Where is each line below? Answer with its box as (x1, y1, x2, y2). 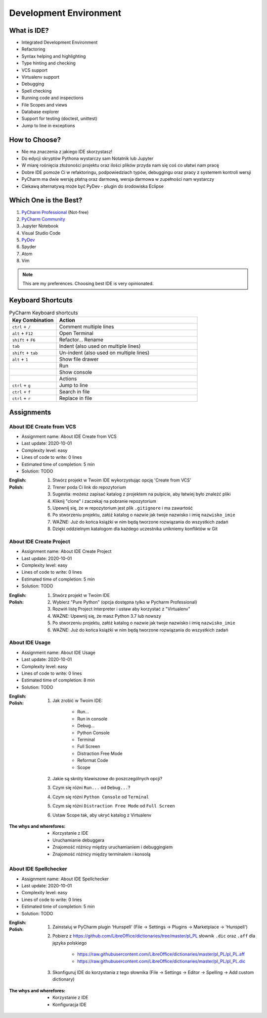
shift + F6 (12, 336, 36, 343)
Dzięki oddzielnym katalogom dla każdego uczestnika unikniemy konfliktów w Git (52, 526, 218, 532)
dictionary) (52, 976, 75, 982)
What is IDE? (9, 26, 49, 35)
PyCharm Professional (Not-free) (21, 209, 89, 215)
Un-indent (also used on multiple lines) (59, 349, 150, 356)
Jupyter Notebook (21, 223, 59, 229)
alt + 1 (12, 356, 28, 363)
